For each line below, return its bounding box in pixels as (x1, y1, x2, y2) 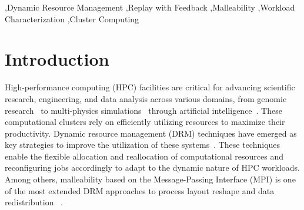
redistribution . (5, 196, 63, 208)
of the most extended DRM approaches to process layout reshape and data (5, 184, 275, 197)
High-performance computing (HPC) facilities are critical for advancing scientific (5, 81, 295, 93)
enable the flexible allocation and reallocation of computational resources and (5, 150, 283, 162)
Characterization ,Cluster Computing (5, 12, 139, 25)
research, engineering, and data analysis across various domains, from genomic (5, 92, 287, 104)
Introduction (5, 47, 109, 71)
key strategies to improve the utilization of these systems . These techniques (5, 138, 280, 151)
